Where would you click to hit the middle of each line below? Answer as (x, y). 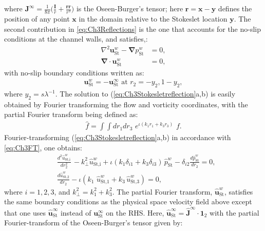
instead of (76, 212)
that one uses (25, 212)
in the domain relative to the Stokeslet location (153, 19)
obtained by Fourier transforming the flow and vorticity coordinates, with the (126, 104)
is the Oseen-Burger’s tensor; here (130, 8)
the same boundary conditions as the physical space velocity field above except (128, 201)
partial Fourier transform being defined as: (71, 114)
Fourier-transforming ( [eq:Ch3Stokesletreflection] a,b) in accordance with (118, 137)
